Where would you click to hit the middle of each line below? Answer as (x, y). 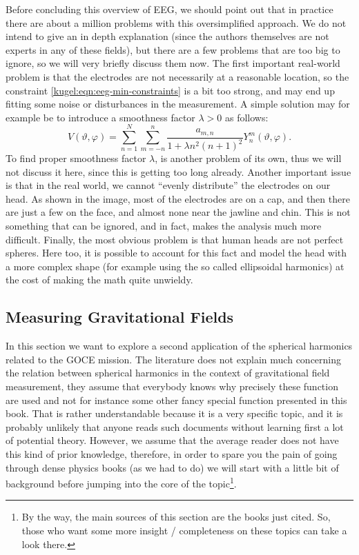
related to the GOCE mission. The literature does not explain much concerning (174, 359)
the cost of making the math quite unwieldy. (99, 280)
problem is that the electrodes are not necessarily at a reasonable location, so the (177, 76)
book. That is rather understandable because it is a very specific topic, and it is (174, 413)
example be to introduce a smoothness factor (100, 117)
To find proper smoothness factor (76, 158)
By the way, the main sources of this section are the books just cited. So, (176, 517)
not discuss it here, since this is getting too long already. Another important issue (178, 171)
